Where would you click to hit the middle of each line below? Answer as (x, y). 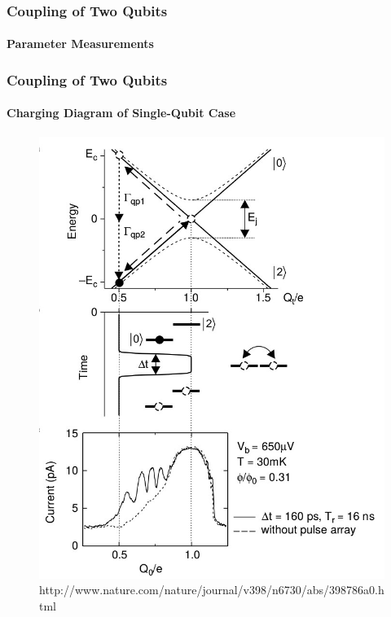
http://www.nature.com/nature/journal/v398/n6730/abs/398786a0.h (212, 590)
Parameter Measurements (80, 44)
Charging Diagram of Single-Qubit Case (121, 113)
